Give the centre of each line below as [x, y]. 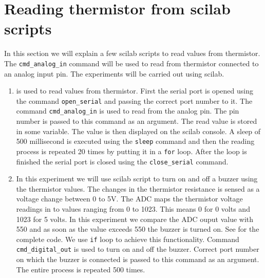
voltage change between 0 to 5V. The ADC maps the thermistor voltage [129, 199]
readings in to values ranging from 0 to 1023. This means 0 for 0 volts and [133, 209]
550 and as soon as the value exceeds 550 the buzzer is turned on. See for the [138, 229]
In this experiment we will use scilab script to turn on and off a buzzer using [137, 179]
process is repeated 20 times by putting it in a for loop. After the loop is [131, 151]
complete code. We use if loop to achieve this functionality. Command [128, 239]
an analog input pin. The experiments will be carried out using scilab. [114, 73]
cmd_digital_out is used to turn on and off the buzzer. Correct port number [138, 249]
